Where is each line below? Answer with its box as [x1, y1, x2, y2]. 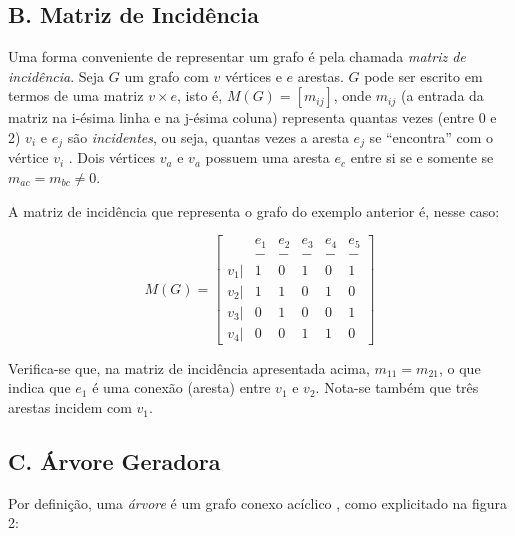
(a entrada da [400, 85, 484, 106]
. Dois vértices [68, 147, 156, 168]
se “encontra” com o [369, 126, 493, 147]
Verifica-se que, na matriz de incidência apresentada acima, [8, 357, 370, 378]
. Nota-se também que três [315, 377, 479, 398]
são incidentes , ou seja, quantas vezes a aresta [67, 126, 349, 147]
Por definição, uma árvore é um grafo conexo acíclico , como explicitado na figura [8, 492, 508, 513]
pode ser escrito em [364, 65, 483, 86]
